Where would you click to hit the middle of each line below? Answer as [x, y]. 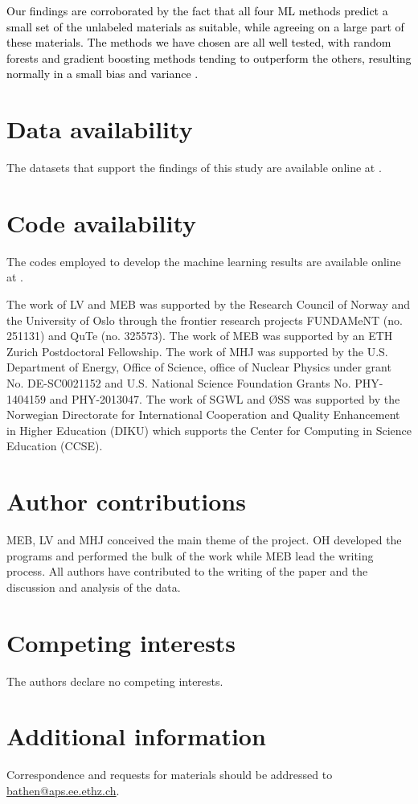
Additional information [136, 736]
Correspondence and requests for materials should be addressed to [170, 775]
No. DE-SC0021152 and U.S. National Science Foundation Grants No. [179, 382]
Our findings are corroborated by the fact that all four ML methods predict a [197, 10]
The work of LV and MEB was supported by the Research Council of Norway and [209, 304]
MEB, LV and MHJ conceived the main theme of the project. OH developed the [204, 540]
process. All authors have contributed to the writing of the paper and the [187, 571]
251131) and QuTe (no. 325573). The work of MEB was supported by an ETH [200, 336]
